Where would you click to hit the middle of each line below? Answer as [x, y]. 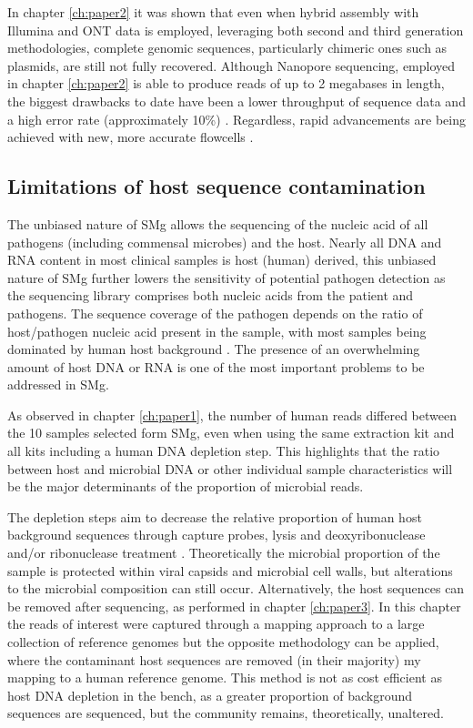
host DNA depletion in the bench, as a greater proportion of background [210, 695]
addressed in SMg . [58, 384]
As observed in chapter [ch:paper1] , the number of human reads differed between [232, 415]
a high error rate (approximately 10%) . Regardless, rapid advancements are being [236, 119]
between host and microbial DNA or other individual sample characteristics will [230, 468]
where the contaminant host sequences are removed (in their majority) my [214, 659]
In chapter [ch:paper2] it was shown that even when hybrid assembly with [213, 12]
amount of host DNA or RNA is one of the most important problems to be [216, 366]
